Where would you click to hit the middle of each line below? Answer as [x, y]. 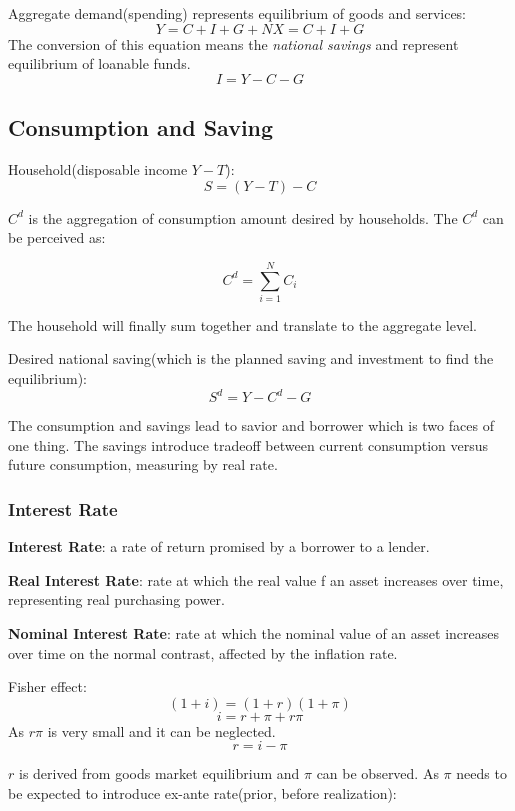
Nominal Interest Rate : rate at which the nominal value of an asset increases [253, 632]
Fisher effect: [47, 686]
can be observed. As [377, 773]
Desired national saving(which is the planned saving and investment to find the [251, 358]
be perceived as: [57, 237]
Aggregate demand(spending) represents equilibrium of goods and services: [237, 13]
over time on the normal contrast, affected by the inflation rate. [203, 652]
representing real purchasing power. [116, 599]
